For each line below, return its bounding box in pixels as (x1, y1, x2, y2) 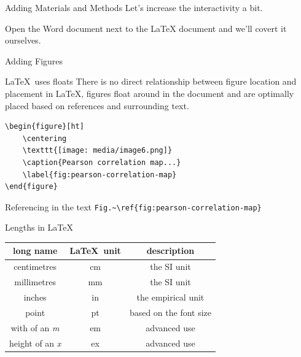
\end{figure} (5, 182, 58, 191)
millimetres (14, 275, 57, 288)
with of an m (10, 321, 60, 334)
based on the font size (129, 305, 212, 318)
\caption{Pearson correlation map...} (22, 158, 181, 167)
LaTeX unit (69, 244, 121, 257)
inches (23, 291, 47, 303)
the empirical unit (136, 291, 205, 303)
